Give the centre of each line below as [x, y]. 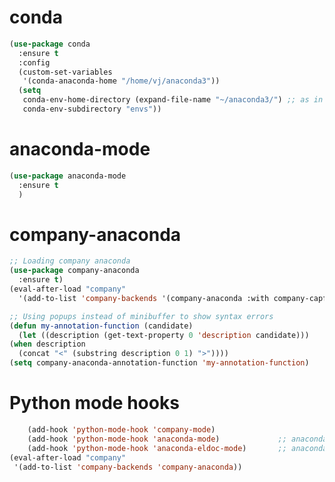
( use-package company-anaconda [74, 271]
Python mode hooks [94, 403]
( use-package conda [50, 44]
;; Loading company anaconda [70, 261]
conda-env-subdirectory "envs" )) [92, 109]
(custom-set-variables [65, 72]
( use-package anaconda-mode [68, 176]
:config [34, 62]
